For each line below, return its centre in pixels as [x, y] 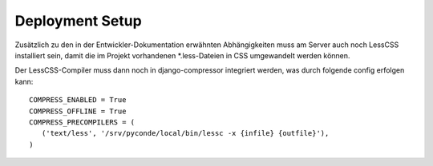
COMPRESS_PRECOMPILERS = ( [82, 122]
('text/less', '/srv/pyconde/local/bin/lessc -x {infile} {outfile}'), [185, 133]
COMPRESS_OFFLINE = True [78, 111]
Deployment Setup [78, 21]
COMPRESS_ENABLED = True [78, 100]
